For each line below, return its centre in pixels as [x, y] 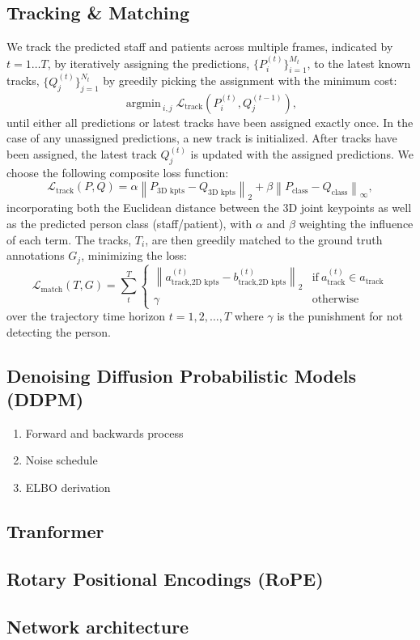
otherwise [335, 299]
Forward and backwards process [104, 432]
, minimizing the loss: [134, 255]
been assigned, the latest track [82, 154]
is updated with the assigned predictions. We [302, 154]
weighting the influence [356, 224]
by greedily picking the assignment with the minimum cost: [250, 81]
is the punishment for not [340, 316]
